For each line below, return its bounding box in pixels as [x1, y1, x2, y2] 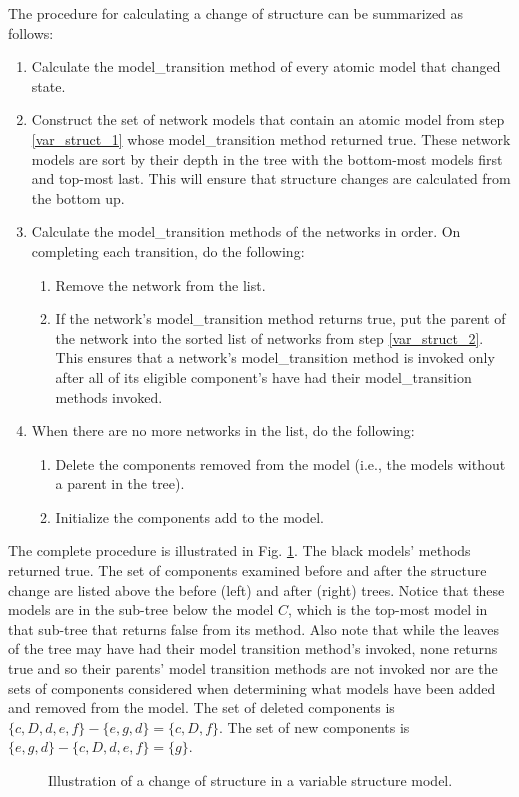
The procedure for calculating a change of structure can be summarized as [8, 3, 464, 23]
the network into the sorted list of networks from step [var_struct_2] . [55, 327, 484, 348]
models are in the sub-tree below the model [8, 599, 274, 620]
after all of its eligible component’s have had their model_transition [55, 366, 472, 387]
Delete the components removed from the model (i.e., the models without [55, 453, 506, 474]
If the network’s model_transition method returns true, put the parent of [55, 308, 506, 329]
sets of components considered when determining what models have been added [8, 677, 496, 698]
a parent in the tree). [55, 473, 185, 494]
